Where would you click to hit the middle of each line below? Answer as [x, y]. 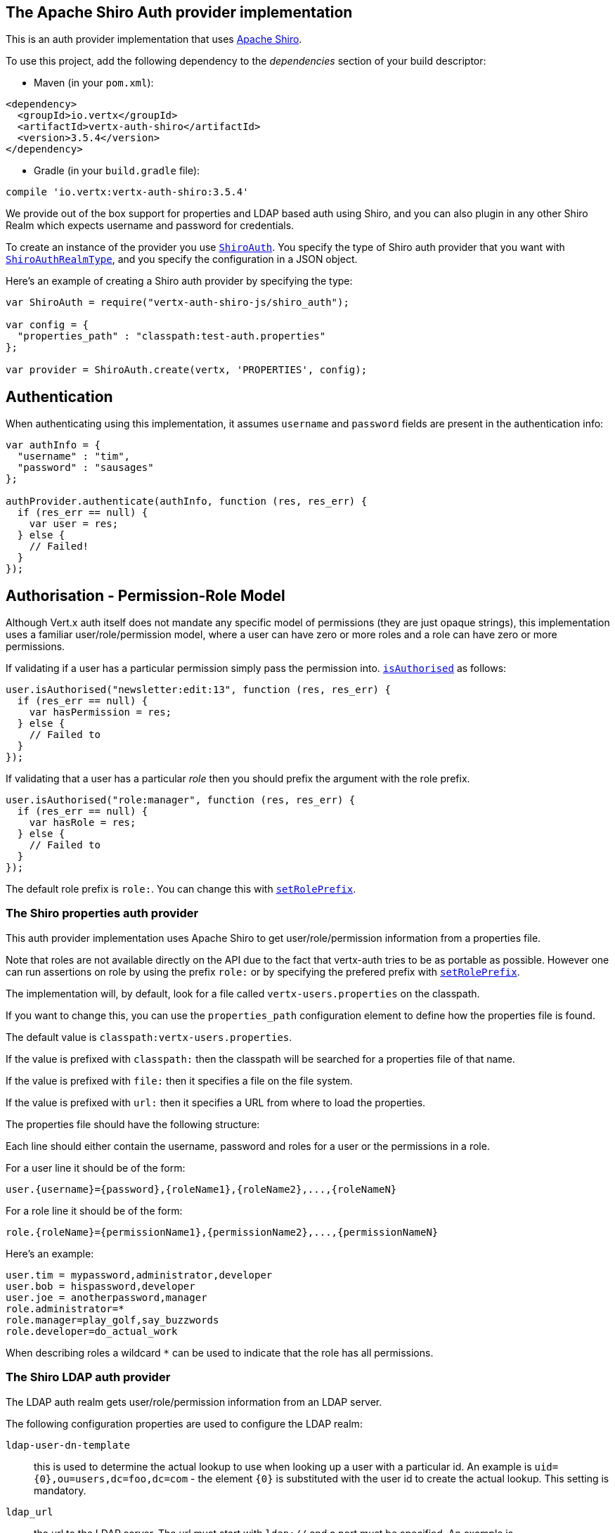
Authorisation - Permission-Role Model [145, 595]
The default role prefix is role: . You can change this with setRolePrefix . [181, 889]
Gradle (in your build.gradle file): [117, 171]
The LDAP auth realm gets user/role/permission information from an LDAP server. [194, 1402]
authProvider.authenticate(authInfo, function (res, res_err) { [187, 502]
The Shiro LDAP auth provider [88, 1377]
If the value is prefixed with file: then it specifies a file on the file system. [179, 1080]
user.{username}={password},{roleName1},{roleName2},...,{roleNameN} [201, 1189]
